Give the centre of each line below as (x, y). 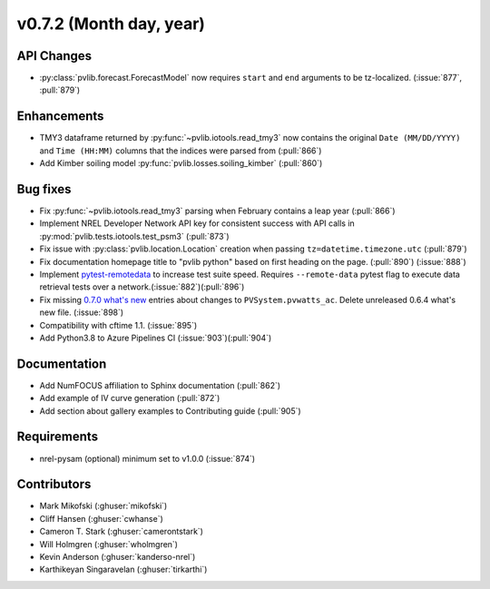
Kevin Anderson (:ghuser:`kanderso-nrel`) (118, 557)
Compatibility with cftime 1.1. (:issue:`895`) (118, 325)
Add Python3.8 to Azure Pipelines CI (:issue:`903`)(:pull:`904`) (156, 338)
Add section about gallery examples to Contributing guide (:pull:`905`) (170, 411)
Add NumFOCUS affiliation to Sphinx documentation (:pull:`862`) (160, 385)
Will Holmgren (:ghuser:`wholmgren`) (109, 544)
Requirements (58, 437)
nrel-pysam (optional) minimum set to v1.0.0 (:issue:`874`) (147, 458)
